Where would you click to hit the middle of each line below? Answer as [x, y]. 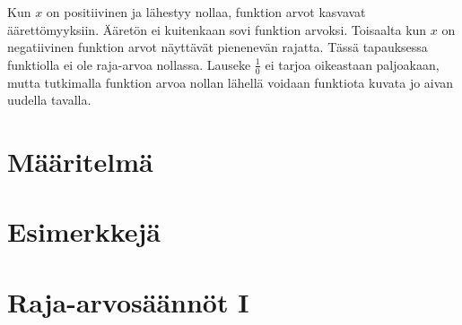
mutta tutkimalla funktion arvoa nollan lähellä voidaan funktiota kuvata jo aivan [231, 82]
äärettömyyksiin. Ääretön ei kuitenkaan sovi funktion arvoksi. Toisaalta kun [217, 29]
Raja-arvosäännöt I [128, 301]
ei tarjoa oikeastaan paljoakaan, [352, 64]
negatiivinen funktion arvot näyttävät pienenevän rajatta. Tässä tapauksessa [218, 47]
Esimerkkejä [84, 231]
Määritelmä [80, 161]
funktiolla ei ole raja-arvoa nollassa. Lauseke [129, 64]
